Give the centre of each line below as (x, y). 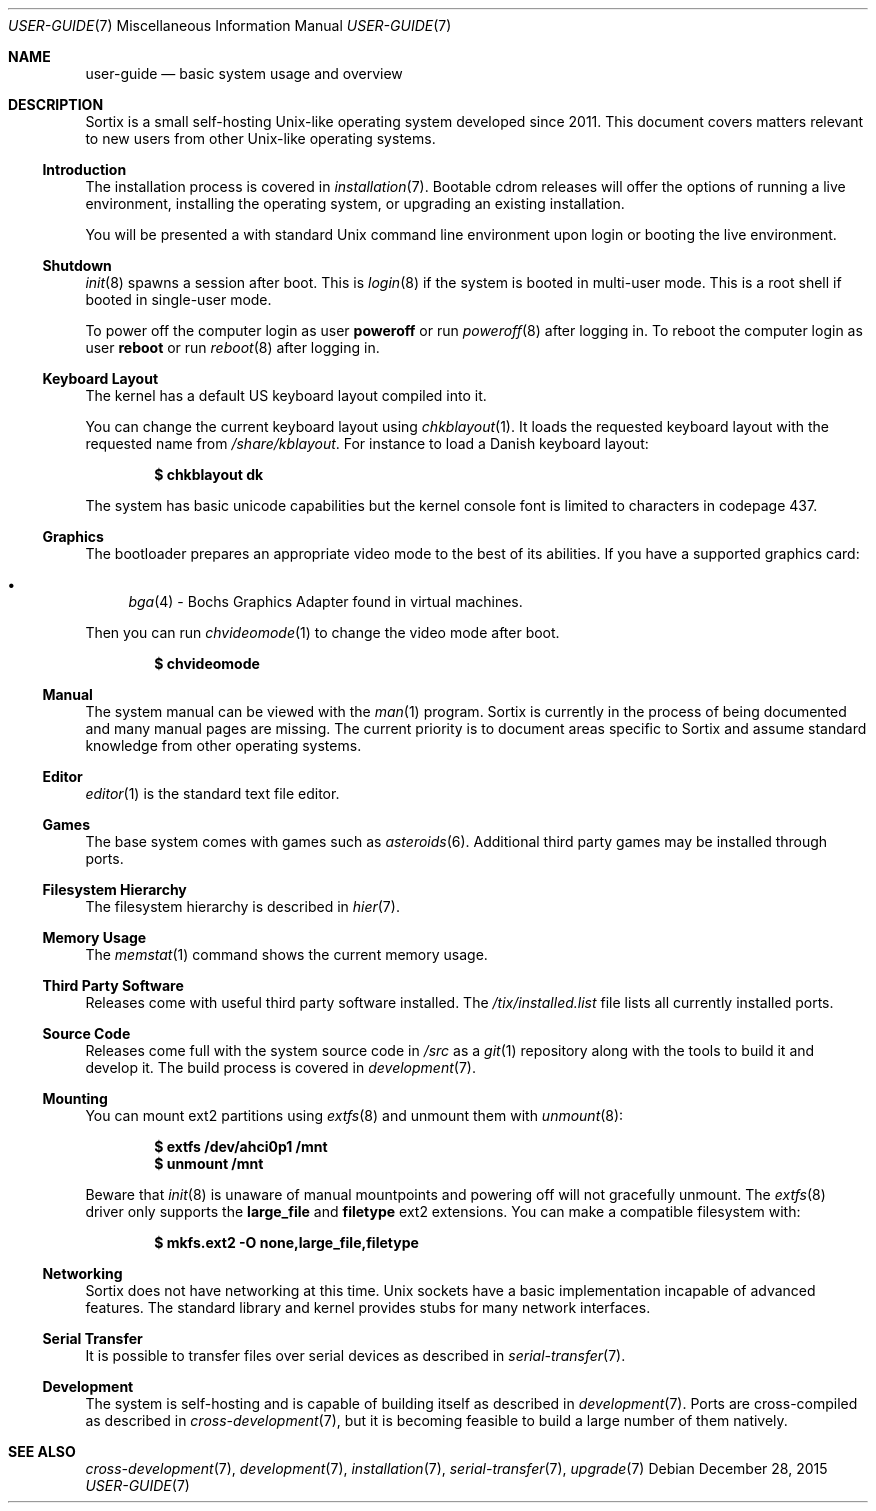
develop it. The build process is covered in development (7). (280, 1067)
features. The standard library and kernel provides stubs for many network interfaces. (368, 1307)
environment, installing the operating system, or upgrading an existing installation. (355, 203)
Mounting (75, 1098)
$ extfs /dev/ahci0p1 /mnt (241, 1146)
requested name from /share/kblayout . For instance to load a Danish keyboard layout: (367, 443)
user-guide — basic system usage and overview (244, 73)
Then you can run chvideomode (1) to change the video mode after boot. (322, 632)
